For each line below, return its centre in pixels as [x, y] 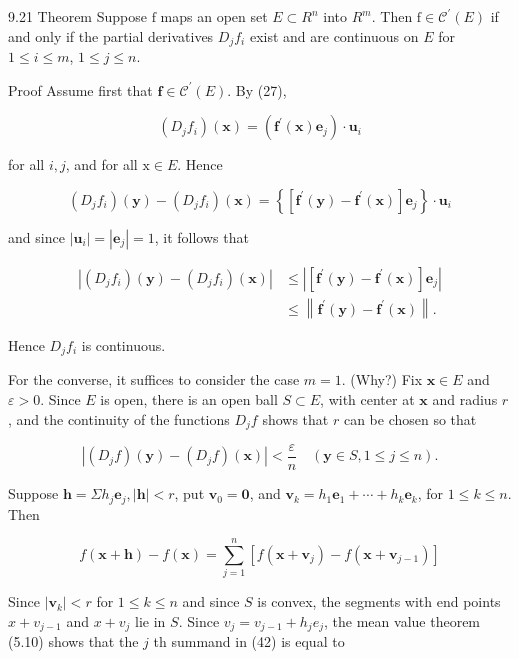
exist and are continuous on [334, 35]
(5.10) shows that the [73, 641]
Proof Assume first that [80, 89]
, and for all [101, 164]
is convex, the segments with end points [379, 601]
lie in [150, 620]
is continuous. [123, 344]
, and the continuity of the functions [119, 418]
